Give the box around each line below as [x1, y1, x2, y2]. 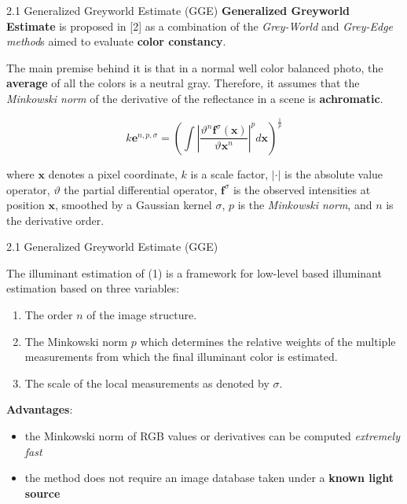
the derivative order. [6, 212, 104, 228]
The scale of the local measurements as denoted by [24, 374, 269, 391]
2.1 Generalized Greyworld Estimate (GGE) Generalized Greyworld [6, 2, 350, 18]
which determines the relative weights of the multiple [140, 333, 396, 349]
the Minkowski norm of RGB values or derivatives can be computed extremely [24, 428, 400, 444]
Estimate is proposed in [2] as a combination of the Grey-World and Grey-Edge [6, 17, 394, 34]
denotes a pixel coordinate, [48, 165, 178, 182]
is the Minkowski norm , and [237, 197, 372, 213]
